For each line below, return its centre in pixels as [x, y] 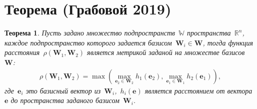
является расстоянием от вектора [198, 90]
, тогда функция [228, 42]
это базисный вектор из [63, 90]
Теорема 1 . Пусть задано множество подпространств [90, 33]
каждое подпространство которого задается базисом [88, 42]
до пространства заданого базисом [65, 100]
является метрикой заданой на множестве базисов [166, 52]
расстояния [22, 52]
